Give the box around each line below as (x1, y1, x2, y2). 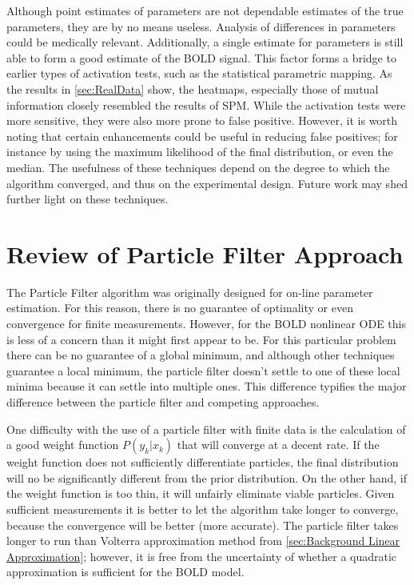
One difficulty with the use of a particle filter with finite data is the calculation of (6, 420, 406, 437)
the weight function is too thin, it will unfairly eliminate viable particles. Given (6, 485, 395, 502)
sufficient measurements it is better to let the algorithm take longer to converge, (6, 500, 399, 517)
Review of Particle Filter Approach (6, 237, 404, 270)
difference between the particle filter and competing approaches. (6, 394, 320, 410)
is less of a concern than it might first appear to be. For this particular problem (6, 331, 396, 347)
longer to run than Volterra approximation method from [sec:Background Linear (6, 532, 400, 549)
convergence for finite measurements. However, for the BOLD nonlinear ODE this (6, 315, 406, 332)
